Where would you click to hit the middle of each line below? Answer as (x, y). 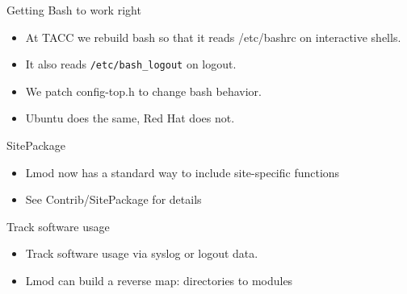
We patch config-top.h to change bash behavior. (143, 91)
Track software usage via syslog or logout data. (142, 253)
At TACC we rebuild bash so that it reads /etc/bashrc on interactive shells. (213, 37)
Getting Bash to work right (74, 10)
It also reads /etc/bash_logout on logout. (131, 64)
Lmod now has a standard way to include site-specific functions (183, 172)
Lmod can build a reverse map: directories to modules (159, 280)
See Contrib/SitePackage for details (113, 199)
